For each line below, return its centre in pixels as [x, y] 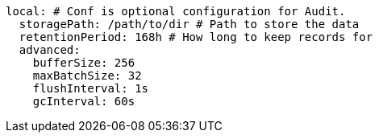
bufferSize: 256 [84, 63]
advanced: [50, 50]
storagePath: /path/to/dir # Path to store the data [189, 24]
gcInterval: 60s [84, 101]
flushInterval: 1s [91, 88]
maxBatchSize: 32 [87, 76]
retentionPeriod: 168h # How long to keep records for [196, 37]
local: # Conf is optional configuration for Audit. [176, 11]
